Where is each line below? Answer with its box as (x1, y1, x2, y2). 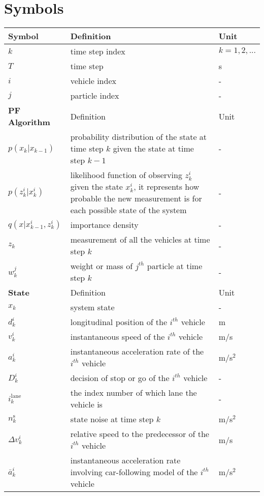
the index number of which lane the (70, 387, 197, 399)
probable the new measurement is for (70, 192, 202, 205)
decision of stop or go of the (70, 372, 170, 384)
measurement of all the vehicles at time (70, 234, 210, 246)
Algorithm (8, 116, 50, 128)
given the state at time (113, 142, 194, 155)
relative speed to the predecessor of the (70, 428, 209, 440)
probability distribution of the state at (70, 131, 207, 143)
